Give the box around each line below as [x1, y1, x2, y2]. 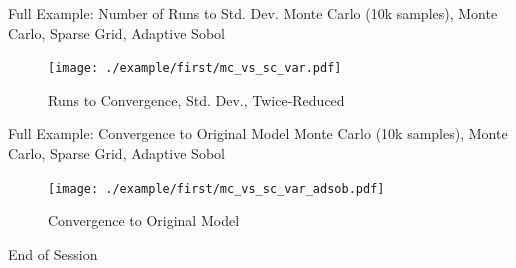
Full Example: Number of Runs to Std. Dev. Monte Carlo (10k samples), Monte [8, 3, 498, 23]
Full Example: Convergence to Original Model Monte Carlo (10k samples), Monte [8, 123, 508, 144]
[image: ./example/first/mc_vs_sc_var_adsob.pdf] [48, 181, 385, 196]
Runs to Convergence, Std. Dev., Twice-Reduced [48, 89, 345, 110]
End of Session [8, 243, 98, 264]
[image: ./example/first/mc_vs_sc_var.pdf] [48, 61, 342, 76]
